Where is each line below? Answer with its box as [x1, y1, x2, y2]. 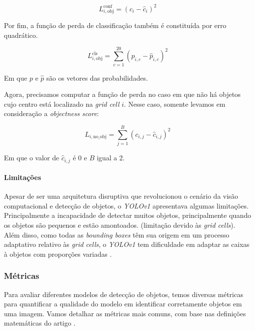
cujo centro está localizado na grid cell [4, 98, 119, 109]
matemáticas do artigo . [4, 318, 76, 328]
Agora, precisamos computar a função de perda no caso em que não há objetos [4, 89, 241, 99]
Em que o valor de [4, 152, 59, 163]
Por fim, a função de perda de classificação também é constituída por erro [4, 20, 227, 30]
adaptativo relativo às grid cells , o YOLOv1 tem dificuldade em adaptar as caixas [4, 239, 250, 249]
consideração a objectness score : [4, 108, 99, 119]
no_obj [93, 134, 107, 140]
